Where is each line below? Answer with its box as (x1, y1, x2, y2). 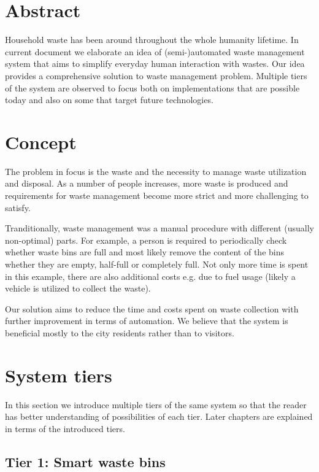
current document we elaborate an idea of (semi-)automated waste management (5, 45, 305, 58)
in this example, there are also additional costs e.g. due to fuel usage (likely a (5, 269, 296, 282)
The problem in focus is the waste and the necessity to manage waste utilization (5, 164, 307, 177)
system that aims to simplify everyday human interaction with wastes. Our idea (5, 57, 305, 70)
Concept (5, 129, 77, 154)
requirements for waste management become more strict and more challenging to (5, 189, 309, 201)
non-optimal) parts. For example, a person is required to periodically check (5, 233, 287, 246)
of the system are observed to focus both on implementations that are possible (5, 81, 300, 94)
